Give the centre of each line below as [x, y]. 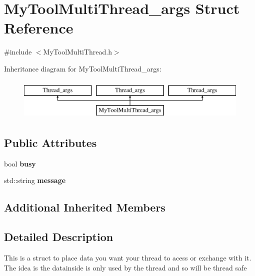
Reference [39, 28]
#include [18, 52]
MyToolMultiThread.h [77, 52]
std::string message [35, 180]
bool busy [20, 163]
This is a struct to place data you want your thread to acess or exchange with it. [128, 258]
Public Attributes [50, 143]
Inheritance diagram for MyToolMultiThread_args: [83, 68]
